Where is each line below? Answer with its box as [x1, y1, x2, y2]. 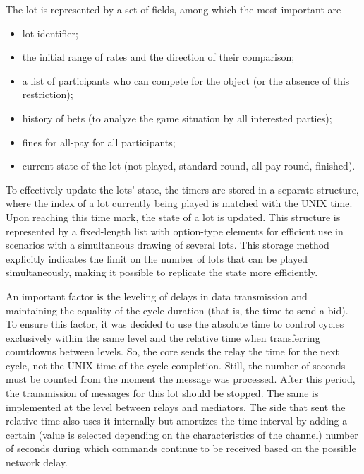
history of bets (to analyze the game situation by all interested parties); [22, 110, 332, 125]
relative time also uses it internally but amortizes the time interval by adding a [6, 413, 348, 428]
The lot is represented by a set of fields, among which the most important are [6, 2, 341, 16]
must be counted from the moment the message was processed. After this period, [6, 372, 356, 386]
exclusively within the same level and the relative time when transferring [6, 330, 320, 345]
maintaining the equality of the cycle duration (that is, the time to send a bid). [6, 302, 348, 317]
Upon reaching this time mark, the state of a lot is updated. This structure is [6, 209, 341, 224]
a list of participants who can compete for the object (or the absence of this [22, 73, 350, 88]
